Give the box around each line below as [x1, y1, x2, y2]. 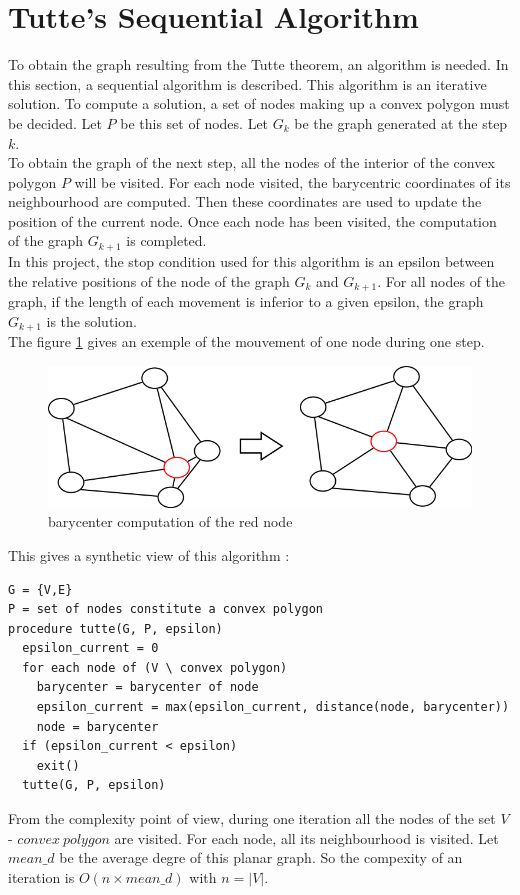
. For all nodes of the [377, 270, 506, 291]
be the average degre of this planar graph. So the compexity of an [59, 847, 463, 868]
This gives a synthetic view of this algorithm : [8, 544, 290, 565]
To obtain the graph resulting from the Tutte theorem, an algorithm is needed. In [8, 54, 509, 75]
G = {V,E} [8, 582, 73, 597]
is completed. [126, 230, 207, 251]
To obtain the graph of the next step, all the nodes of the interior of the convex [8, 152, 495, 173]
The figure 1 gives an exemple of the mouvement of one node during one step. [8, 331, 485, 352]
